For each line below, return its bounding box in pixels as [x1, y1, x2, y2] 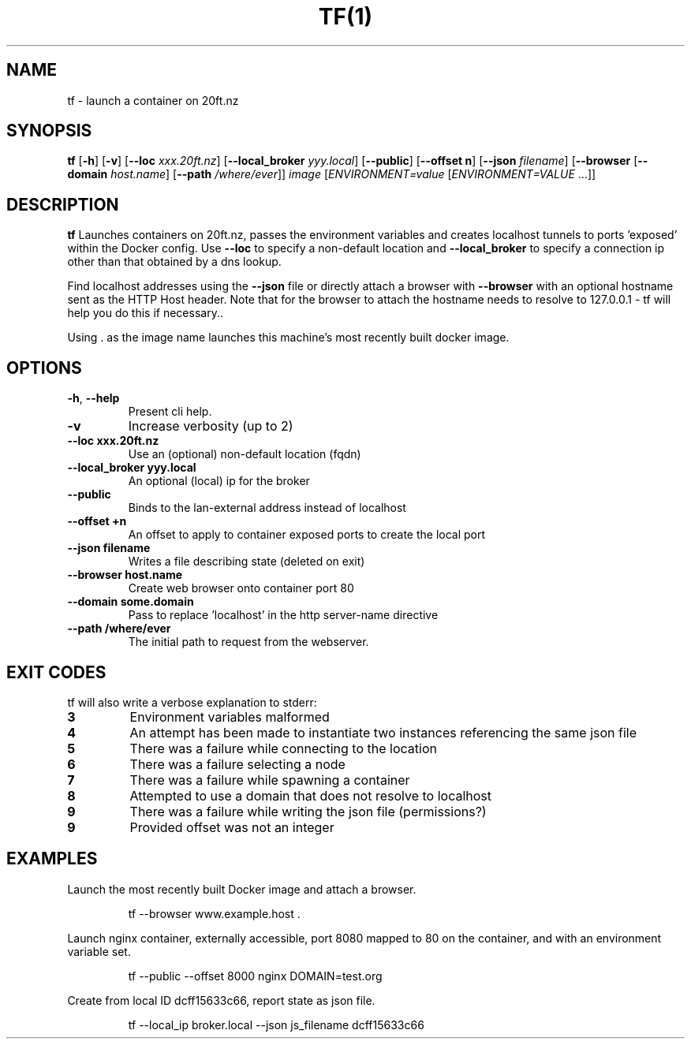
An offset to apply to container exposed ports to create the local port [128, 528, 486, 542]
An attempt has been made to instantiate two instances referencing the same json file [129, 724, 637, 741]
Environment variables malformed [129, 708, 330, 725]
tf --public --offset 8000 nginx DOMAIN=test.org [128, 968, 383, 983]
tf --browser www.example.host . [128, 906, 301, 920]
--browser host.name [67, 568, 183, 582]
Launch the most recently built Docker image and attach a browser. [67, 882, 416, 896]
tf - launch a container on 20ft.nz [67, 93, 239, 107]
